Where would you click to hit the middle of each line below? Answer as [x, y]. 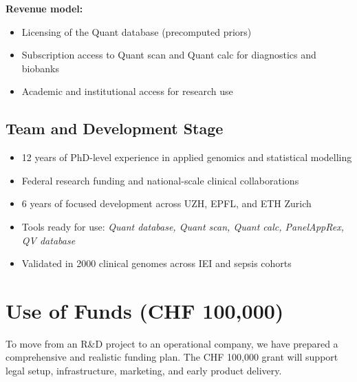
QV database [48, 240]
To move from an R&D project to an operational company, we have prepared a [172, 343]
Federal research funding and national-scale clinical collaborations [160, 180]
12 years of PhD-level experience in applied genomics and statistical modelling [187, 157]
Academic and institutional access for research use [127, 91]
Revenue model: [44, 8]
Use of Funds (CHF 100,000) [145, 310]
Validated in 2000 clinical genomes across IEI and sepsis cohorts [156, 263]
